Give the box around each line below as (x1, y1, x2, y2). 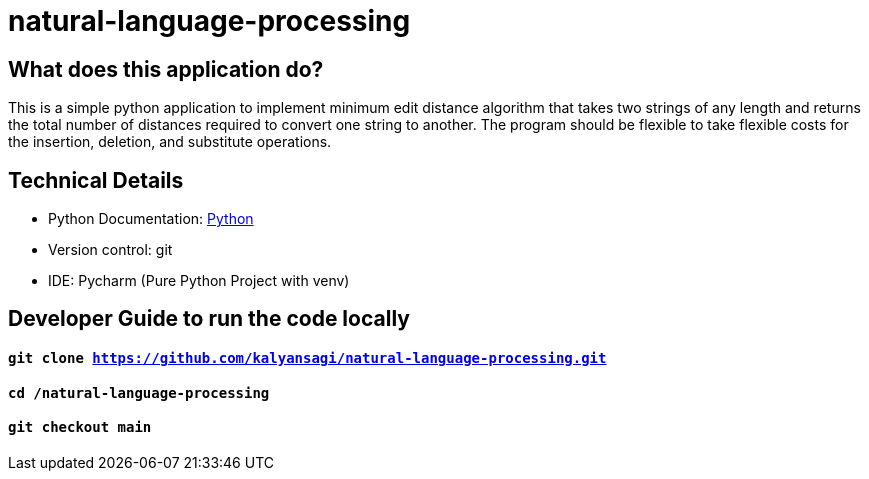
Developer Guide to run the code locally (8, 306, 410, 332)
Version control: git (48, 241, 173, 259)
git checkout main (8, 419, 152, 436)
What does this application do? (8, 56, 324, 82)
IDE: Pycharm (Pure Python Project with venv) (48, 272, 350, 290)
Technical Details (8, 167, 184, 193)
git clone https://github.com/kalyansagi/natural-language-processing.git (8, 350, 607, 367)
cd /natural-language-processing (8, 384, 270, 401)
